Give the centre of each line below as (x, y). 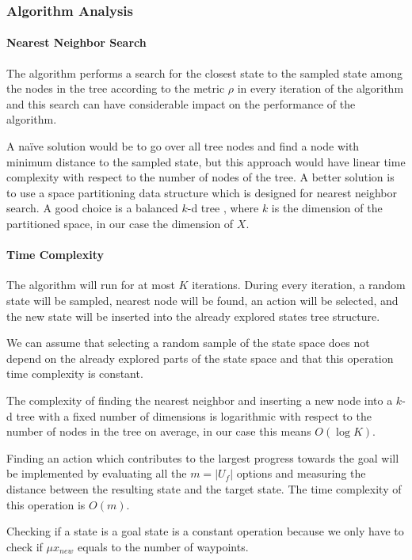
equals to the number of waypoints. (163, 546)
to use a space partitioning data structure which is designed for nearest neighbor (202, 192)
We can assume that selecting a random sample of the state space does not (188, 343)
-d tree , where (223, 208)
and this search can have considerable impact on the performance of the (181, 103)
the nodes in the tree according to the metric (116, 88)
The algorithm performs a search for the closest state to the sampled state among (204, 72)
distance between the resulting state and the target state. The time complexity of (204, 488)
